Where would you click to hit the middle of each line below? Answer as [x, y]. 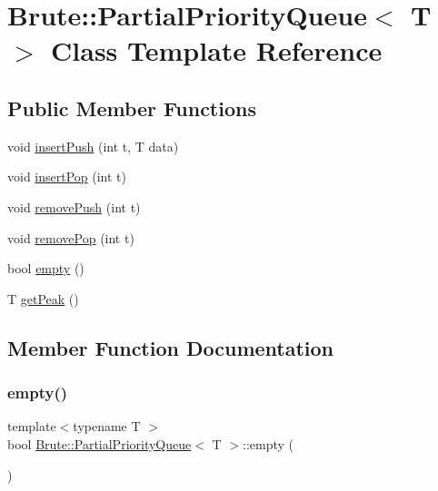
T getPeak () [43, 298]
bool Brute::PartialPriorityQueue [100, 443]
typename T [107, 426]
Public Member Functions [132, 108]
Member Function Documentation [171, 347]
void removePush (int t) [74, 206]
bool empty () [46, 268]
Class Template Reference [217, 50]
